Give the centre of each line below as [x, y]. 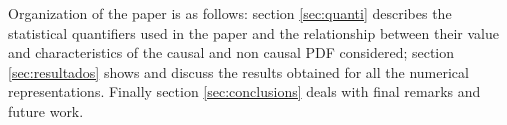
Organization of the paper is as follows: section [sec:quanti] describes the [230, 13]
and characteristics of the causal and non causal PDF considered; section [231, 52]
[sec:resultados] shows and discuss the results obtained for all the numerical [238, 71]
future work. [46, 110]
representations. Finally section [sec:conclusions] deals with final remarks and [244, 91]
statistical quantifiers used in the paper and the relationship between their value [253, 32]
